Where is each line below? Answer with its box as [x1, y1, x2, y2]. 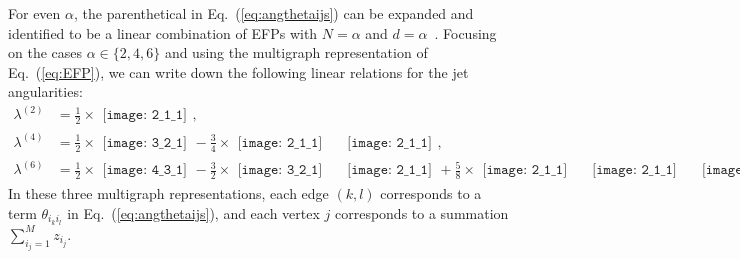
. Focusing [434, 22, 497, 43]
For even [8, 3, 61, 23]
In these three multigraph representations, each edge [8, 183, 329, 204]
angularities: [8, 81, 83, 102]
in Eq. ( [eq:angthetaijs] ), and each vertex [67, 203, 320, 224]
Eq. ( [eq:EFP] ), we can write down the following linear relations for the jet [8, 61, 469, 82]
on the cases [8, 42, 83, 63]
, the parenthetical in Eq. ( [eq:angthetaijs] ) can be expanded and [73, 3, 474, 23]
